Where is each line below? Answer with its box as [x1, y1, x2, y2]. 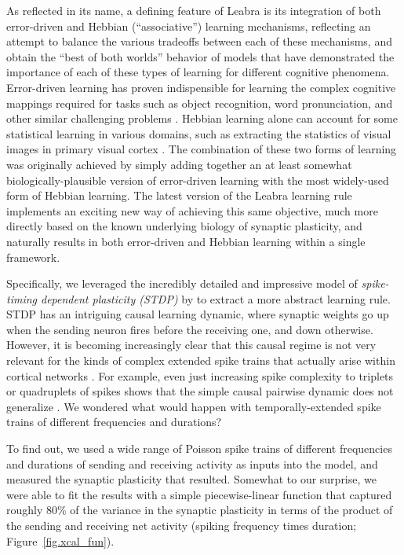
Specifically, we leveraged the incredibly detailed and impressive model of [6, 275, 358, 292]
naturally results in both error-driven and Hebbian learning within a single [6, 233, 366, 249]
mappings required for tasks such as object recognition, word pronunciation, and [6, 94, 393, 111]
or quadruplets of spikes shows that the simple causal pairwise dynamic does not [6, 383, 394, 399]
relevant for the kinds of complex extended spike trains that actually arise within [6, 352, 395, 369]
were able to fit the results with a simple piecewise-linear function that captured [6, 486, 392, 502]
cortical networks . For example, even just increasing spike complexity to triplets [6, 367, 394, 384]
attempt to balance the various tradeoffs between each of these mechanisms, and [6, 33, 392, 50]
